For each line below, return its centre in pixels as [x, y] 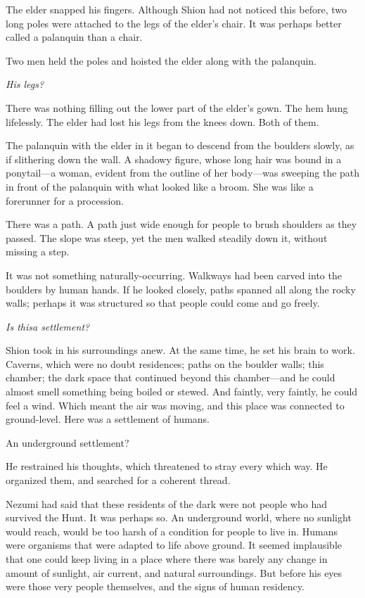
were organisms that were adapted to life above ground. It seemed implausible [174, 545]
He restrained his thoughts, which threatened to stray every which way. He [167, 466]
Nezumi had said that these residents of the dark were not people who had [166, 503]
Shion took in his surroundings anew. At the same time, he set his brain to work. [180, 350]
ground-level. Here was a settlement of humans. [108, 419]
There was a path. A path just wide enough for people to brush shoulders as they [181, 224]
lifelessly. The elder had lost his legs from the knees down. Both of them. [162, 121]
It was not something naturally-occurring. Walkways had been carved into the [174, 275]
